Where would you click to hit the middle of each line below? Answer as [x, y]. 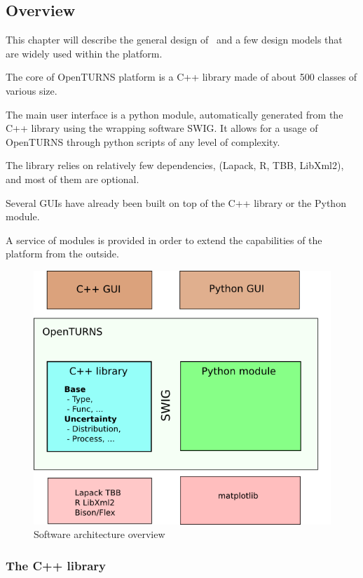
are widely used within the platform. [84, 53]
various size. [32, 90]
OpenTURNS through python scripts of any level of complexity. [143, 141]
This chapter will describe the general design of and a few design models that [174, 40]
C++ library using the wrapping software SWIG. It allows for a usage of [162, 128]
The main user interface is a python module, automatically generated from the [174, 114]
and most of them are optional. [73, 179]
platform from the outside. [62, 254]
